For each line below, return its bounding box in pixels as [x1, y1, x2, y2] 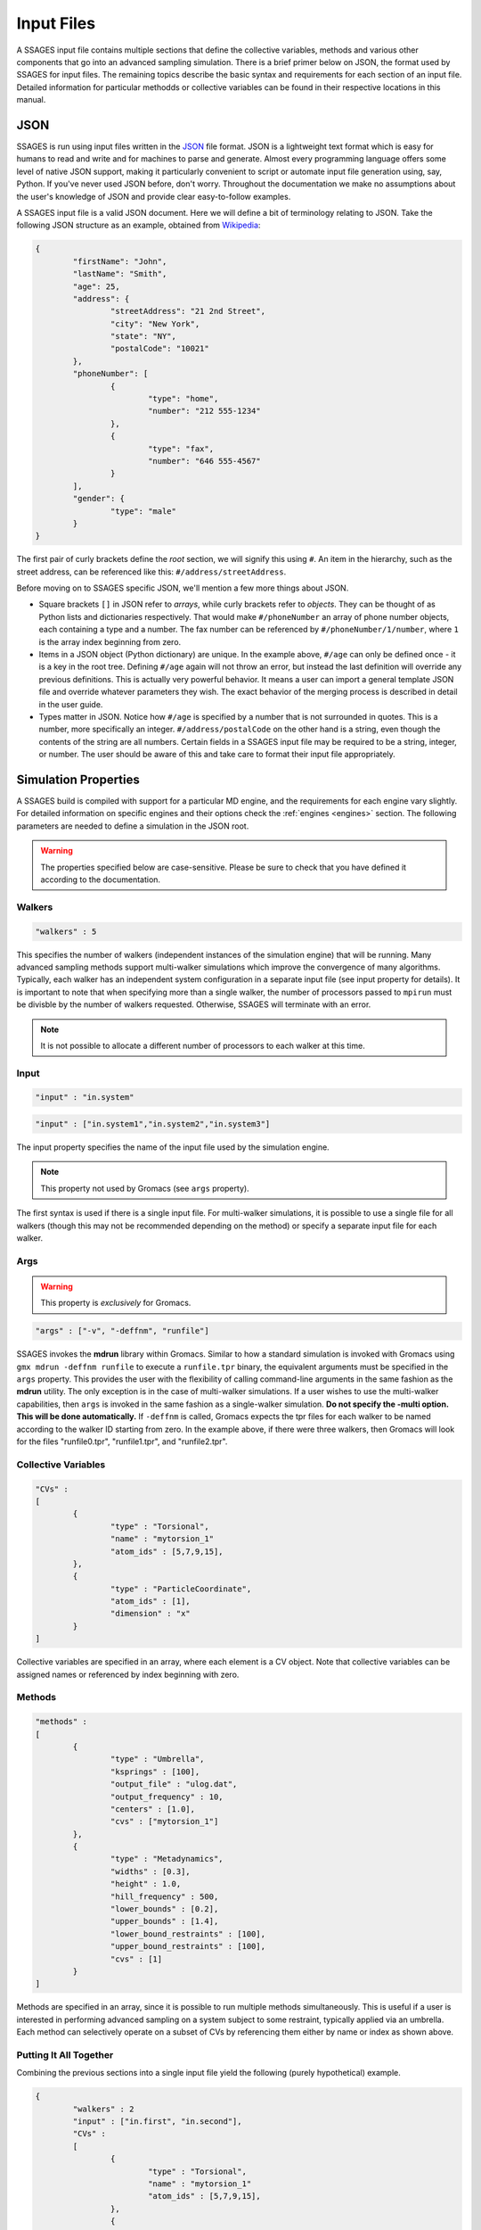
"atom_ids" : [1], [110, 1597, 191, 1606]
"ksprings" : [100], [110, 1766, 200, 1777]
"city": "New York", [110, 318, 200, 329]
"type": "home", [147, 393, 219, 404]
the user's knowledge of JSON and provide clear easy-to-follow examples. [16, 191, 291, 202]
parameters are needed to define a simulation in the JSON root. [16, 821, 249, 831]
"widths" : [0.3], [110, 1866, 191, 1877]
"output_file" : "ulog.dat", [110, 1780, 238, 1789]
